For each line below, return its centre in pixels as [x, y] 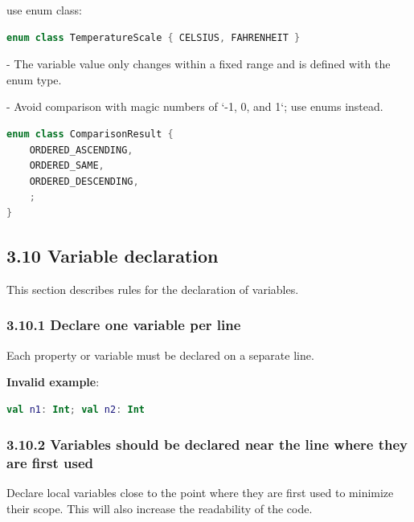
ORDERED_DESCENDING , [84, 181]
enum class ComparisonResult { [90, 134]
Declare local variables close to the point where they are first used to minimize [200, 493]
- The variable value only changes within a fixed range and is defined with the [199, 64]
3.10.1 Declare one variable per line [124, 325]
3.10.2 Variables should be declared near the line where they [207, 445]
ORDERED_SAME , [67, 166]
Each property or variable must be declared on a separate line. [160, 355]
